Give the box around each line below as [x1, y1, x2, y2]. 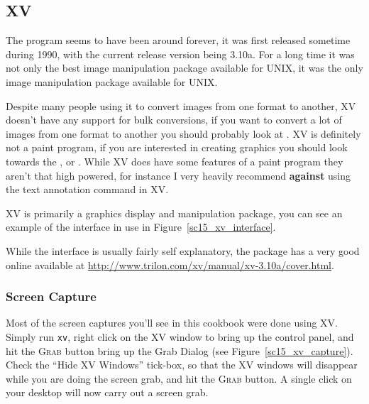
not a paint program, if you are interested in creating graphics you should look [6, 140, 348, 155]
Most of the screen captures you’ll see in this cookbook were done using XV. [6, 315, 338, 330]
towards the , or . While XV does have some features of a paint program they [6, 153, 343, 168]
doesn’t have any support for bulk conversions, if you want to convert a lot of [6, 112, 342, 127]
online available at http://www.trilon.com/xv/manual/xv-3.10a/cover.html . [6, 257, 334, 272]
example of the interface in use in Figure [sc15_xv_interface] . [6, 219, 276, 234]
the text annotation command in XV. [6, 182, 169, 197]
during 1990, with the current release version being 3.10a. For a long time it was [6, 46, 355, 61]
